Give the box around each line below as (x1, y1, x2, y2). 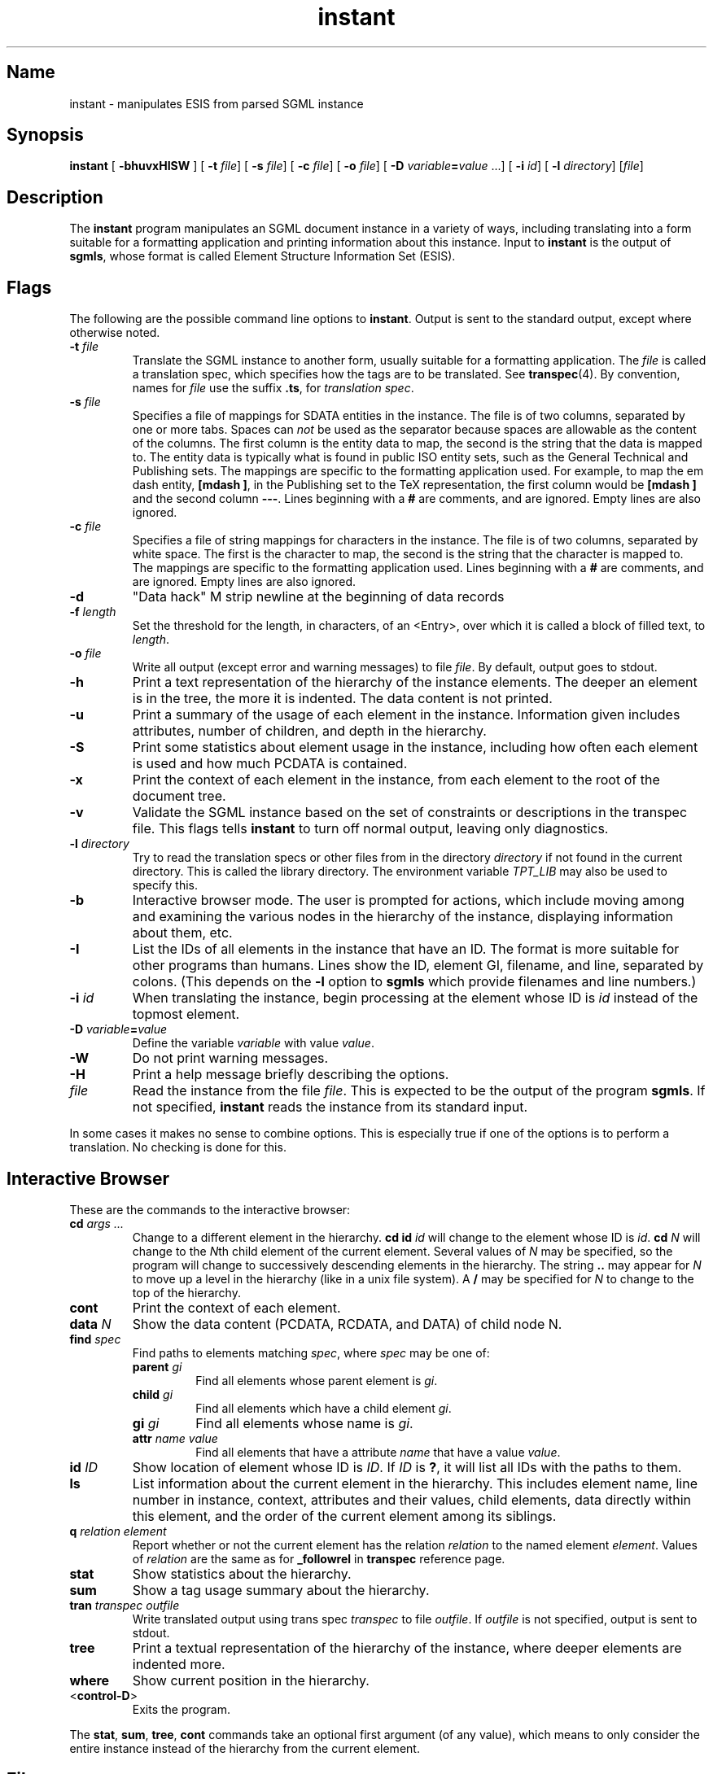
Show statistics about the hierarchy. (132, 1565, 352, 1582)
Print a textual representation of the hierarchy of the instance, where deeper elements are (132, 1639, 682, 1656)
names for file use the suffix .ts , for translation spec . (132, 381, 414, 395)
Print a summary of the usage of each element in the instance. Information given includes (132, 706, 680, 723)
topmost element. (132, 1006, 240, 1023)
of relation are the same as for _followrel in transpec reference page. (132, 1551, 505, 1566)
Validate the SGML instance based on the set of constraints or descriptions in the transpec (132, 804, 688, 821)
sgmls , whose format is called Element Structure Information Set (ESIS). (69, 249, 456, 264)
